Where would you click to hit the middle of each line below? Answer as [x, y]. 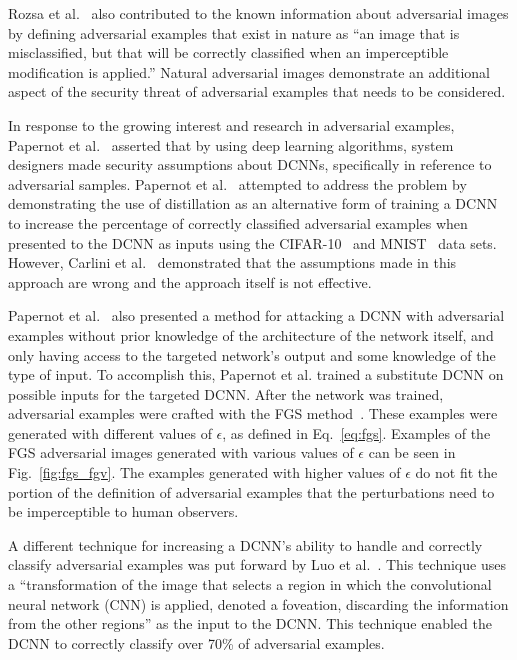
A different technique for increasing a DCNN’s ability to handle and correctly [245, 544]
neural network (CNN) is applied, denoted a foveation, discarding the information [258, 603]
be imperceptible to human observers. [123, 511]
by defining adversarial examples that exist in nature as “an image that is [234, 32]
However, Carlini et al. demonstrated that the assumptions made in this [232, 262]
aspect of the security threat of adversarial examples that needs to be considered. [257, 91]
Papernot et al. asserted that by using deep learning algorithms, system [231, 144]
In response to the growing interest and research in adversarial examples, [231, 124]
